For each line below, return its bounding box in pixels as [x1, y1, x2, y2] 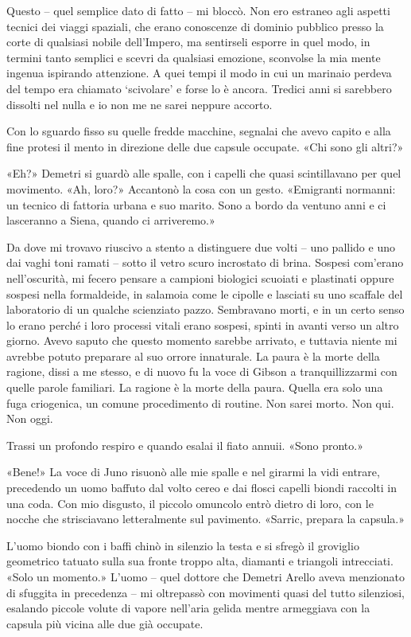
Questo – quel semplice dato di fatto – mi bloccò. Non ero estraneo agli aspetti [6, 2, 390, 18]
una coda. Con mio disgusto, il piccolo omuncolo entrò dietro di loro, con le [6, 494, 374, 511]
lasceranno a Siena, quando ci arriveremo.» [6, 212, 215, 229]
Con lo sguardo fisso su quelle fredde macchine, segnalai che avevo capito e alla [6, 123, 391, 139]
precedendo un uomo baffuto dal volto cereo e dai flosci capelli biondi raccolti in [6, 479, 397, 496]
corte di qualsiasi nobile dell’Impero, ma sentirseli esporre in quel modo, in [6, 33, 370, 50]
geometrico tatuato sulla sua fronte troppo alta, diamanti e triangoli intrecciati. [6, 553, 394, 569]
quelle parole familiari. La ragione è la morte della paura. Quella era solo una [6, 379, 383, 396]
